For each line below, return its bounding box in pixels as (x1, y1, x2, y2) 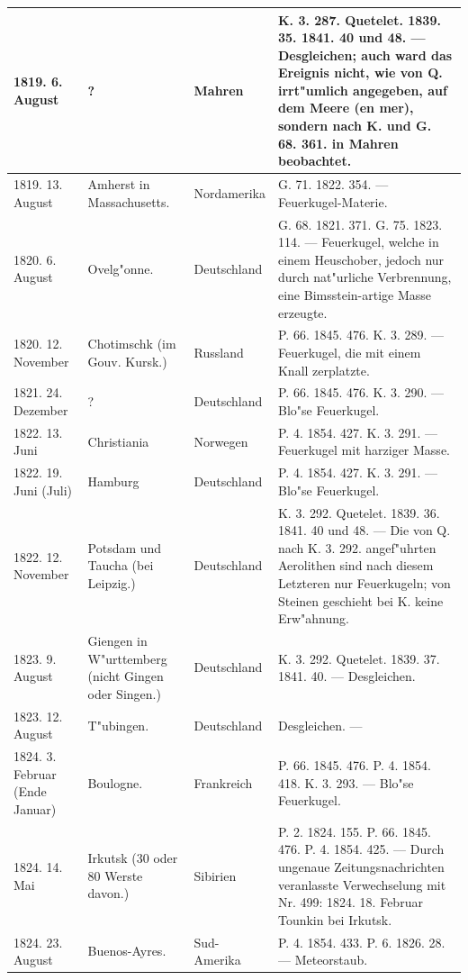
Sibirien (193, 866, 237, 885)
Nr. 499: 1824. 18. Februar (277, 893, 423, 912)
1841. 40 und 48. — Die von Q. (277, 521, 451, 540)
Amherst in (87, 175, 150, 194)
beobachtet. (277, 151, 352, 170)
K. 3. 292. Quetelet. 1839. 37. (277, 649, 440, 667)
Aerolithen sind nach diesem (277, 556, 434, 575)
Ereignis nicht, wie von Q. (277, 63, 443, 82)
